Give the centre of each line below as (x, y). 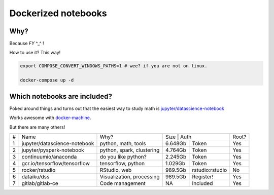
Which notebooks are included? (61, 96)
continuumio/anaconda (49, 157)
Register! (203, 176)
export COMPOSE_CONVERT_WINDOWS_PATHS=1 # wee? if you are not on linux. (114, 66)
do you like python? (123, 157)
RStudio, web (116, 170)
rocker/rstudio (39, 170)
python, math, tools (123, 143)
